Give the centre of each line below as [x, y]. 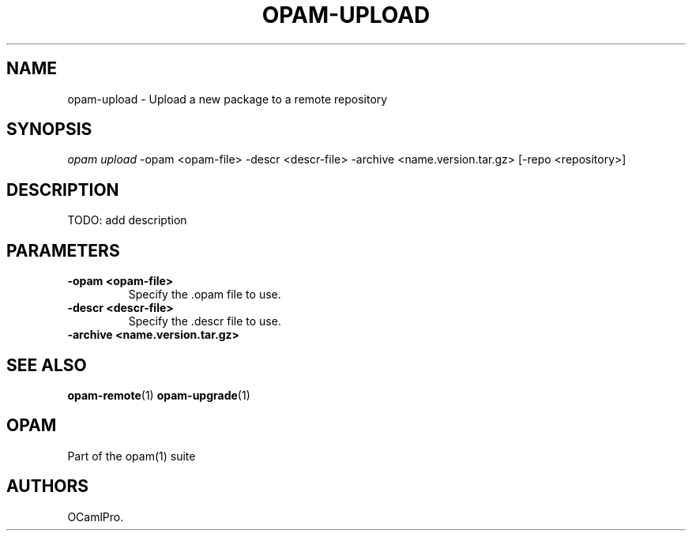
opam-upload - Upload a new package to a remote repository [228, 99]
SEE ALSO [47, 365]
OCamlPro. [96, 516]
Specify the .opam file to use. [205, 295]
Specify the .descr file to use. [205, 321]
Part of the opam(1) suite [132, 456]
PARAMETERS [63, 250]
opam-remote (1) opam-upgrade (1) [159, 395]
